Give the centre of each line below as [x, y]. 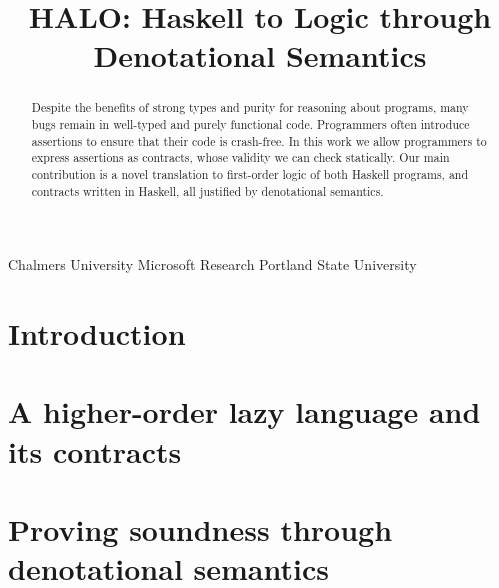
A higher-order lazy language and [244, 411]
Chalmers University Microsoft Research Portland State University [212, 264]
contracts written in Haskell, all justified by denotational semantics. [207, 190]
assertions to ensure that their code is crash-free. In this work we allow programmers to [259, 140]
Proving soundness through [200, 529]
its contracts [95, 450]
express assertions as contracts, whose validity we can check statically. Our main [240, 157]
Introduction [97, 333]
